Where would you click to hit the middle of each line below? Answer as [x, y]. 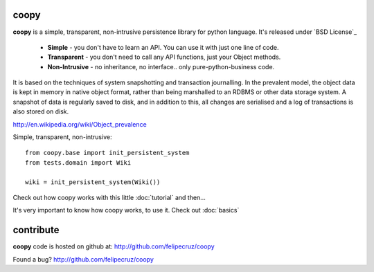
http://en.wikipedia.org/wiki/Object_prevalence [80, 124]
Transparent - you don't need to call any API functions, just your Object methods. [164, 57]
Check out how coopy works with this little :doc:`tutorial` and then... [109, 197]
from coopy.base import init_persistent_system [107, 153]
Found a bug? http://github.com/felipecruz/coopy [83, 259]
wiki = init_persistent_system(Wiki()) [93, 182]
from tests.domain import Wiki [78, 162]
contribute [36, 230]
